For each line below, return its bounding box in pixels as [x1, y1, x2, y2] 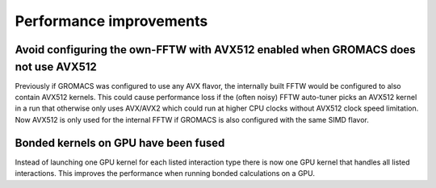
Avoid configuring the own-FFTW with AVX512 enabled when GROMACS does [15, 43, 416, 56]
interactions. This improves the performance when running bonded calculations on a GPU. [15, 169, 315, 178]
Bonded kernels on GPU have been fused [15, 136, 225, 149]
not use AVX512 [15, 60, 97, 73]
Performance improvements [15, 12, 208, 30]
